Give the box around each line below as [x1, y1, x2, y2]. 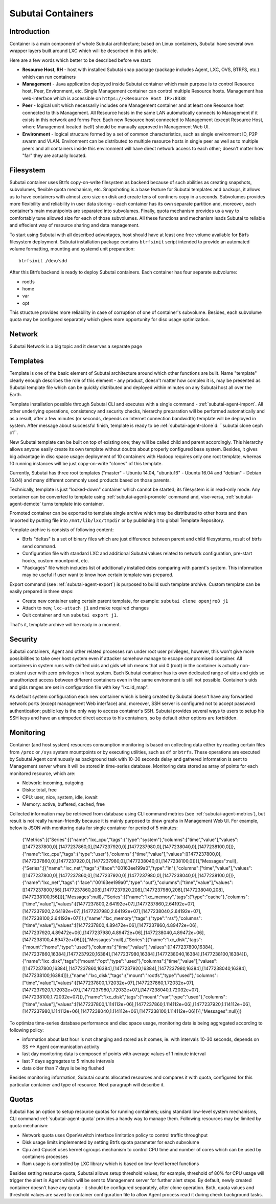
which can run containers [22, 74, 76, 80]
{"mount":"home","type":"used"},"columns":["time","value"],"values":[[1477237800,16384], [22, 944, 214, 950]
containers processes [22, 1153, 68, 1160]
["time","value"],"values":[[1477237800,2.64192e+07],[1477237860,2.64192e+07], [22, 901, 196, 907]
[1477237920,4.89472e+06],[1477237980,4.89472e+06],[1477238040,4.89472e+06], [22, 929, 205, 936]
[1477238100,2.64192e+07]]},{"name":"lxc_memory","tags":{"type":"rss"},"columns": [22, 915, 202, 921]
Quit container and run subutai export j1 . [22, 612, 118, 618]
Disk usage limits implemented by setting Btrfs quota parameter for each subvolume [22, 1139, 199, 1145]
